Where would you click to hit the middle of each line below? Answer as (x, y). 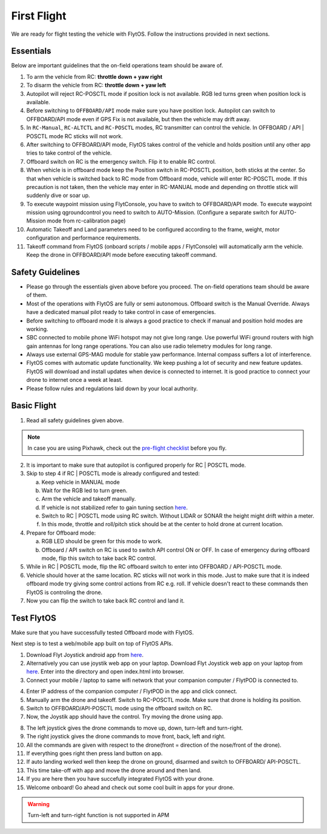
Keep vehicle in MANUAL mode (81, 482)
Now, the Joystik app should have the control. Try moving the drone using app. (125, 717)
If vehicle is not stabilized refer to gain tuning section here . (114, 507)
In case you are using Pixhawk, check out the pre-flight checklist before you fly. (127, 448)
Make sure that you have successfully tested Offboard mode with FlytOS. (102, 632)
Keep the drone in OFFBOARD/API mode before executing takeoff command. (122, 255)
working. (37, 329)
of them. (37, 295)
